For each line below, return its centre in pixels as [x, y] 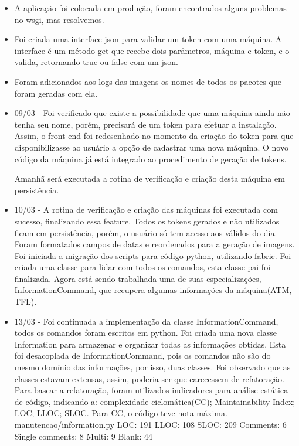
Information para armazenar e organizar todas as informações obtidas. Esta [150, 344]
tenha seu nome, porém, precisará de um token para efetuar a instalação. [145, 124]
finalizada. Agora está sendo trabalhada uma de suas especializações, [138, 278]
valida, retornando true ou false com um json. [96, 62]
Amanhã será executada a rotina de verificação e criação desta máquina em [149, 178]
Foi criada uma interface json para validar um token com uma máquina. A [148, 39]
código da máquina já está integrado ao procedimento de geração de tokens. [150, 159]
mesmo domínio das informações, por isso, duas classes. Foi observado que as [152, 367]
